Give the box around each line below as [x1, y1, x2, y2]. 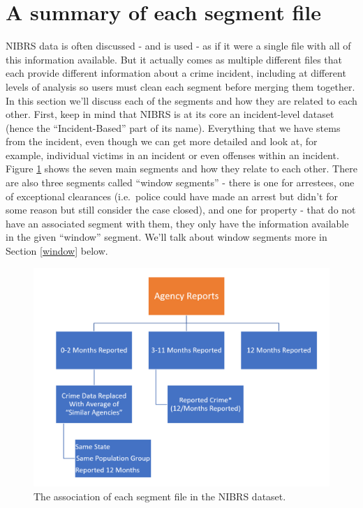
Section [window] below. [6, 244, 108, 258]
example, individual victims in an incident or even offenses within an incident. [6, 147, 339, 162]
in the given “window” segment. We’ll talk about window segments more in [6, 230, 327, 244]
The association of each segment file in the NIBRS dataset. [34, 488, 286, 503]
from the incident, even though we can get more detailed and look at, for [6, 134, 318, 149]
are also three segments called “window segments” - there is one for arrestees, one [6, 175, 355, 190]
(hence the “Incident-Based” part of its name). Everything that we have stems [6, 120, 341, 135]
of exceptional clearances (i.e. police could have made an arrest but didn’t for [6, 188, 338, 203]
